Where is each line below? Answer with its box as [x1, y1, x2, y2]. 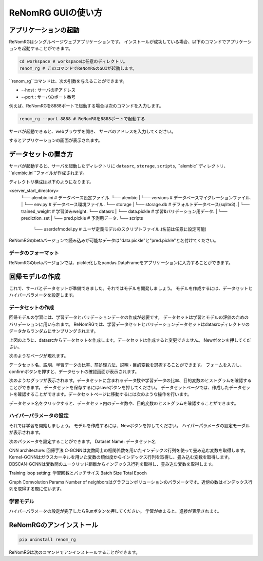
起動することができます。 [21, 45, 73, 51]
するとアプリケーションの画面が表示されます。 [9, 137, 103, 144]
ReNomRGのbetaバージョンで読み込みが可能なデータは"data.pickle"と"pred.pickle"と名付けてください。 [9, 237, 219, 243]
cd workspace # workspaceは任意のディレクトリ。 [19, 59, 128, 64]
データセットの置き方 [9, 150, 73, 159]
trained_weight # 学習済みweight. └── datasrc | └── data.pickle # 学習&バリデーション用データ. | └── [21, 208, 227, 214]
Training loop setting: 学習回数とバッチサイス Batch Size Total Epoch [9, 470, 147, 476]
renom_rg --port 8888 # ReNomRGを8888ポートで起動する [19, 116, 146, 122]
